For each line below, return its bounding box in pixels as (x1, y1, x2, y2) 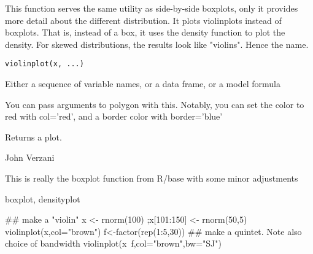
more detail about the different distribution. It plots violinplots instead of (5, 13, 282, 26)
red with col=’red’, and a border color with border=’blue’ (5, 110, 223, 123)
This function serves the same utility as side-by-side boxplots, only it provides (5, 2, 298, 14)
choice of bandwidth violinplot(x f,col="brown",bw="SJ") (5, 237, 222, 250)
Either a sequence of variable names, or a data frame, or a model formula (5, 77, 280, 90)
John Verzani (5, 151, 55, 164)
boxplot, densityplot (5, 192, 80, 205)
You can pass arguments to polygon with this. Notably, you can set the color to (5, 98, 304, 110)
